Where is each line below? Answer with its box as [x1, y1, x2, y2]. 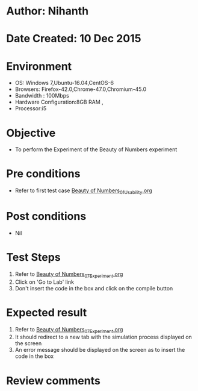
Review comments [6, 374, 101, 387]
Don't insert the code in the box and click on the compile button [14, 284, 173, 292]
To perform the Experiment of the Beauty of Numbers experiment [14, 146, 178, 153]
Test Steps [6, 251, 61, 264]
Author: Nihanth [6, 4, 89, 18]
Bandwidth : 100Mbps [14, 92, 69, 99]
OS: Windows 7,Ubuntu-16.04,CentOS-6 [14, 80, 114, 87]
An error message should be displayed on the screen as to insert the [14, 346, 185, 354]
